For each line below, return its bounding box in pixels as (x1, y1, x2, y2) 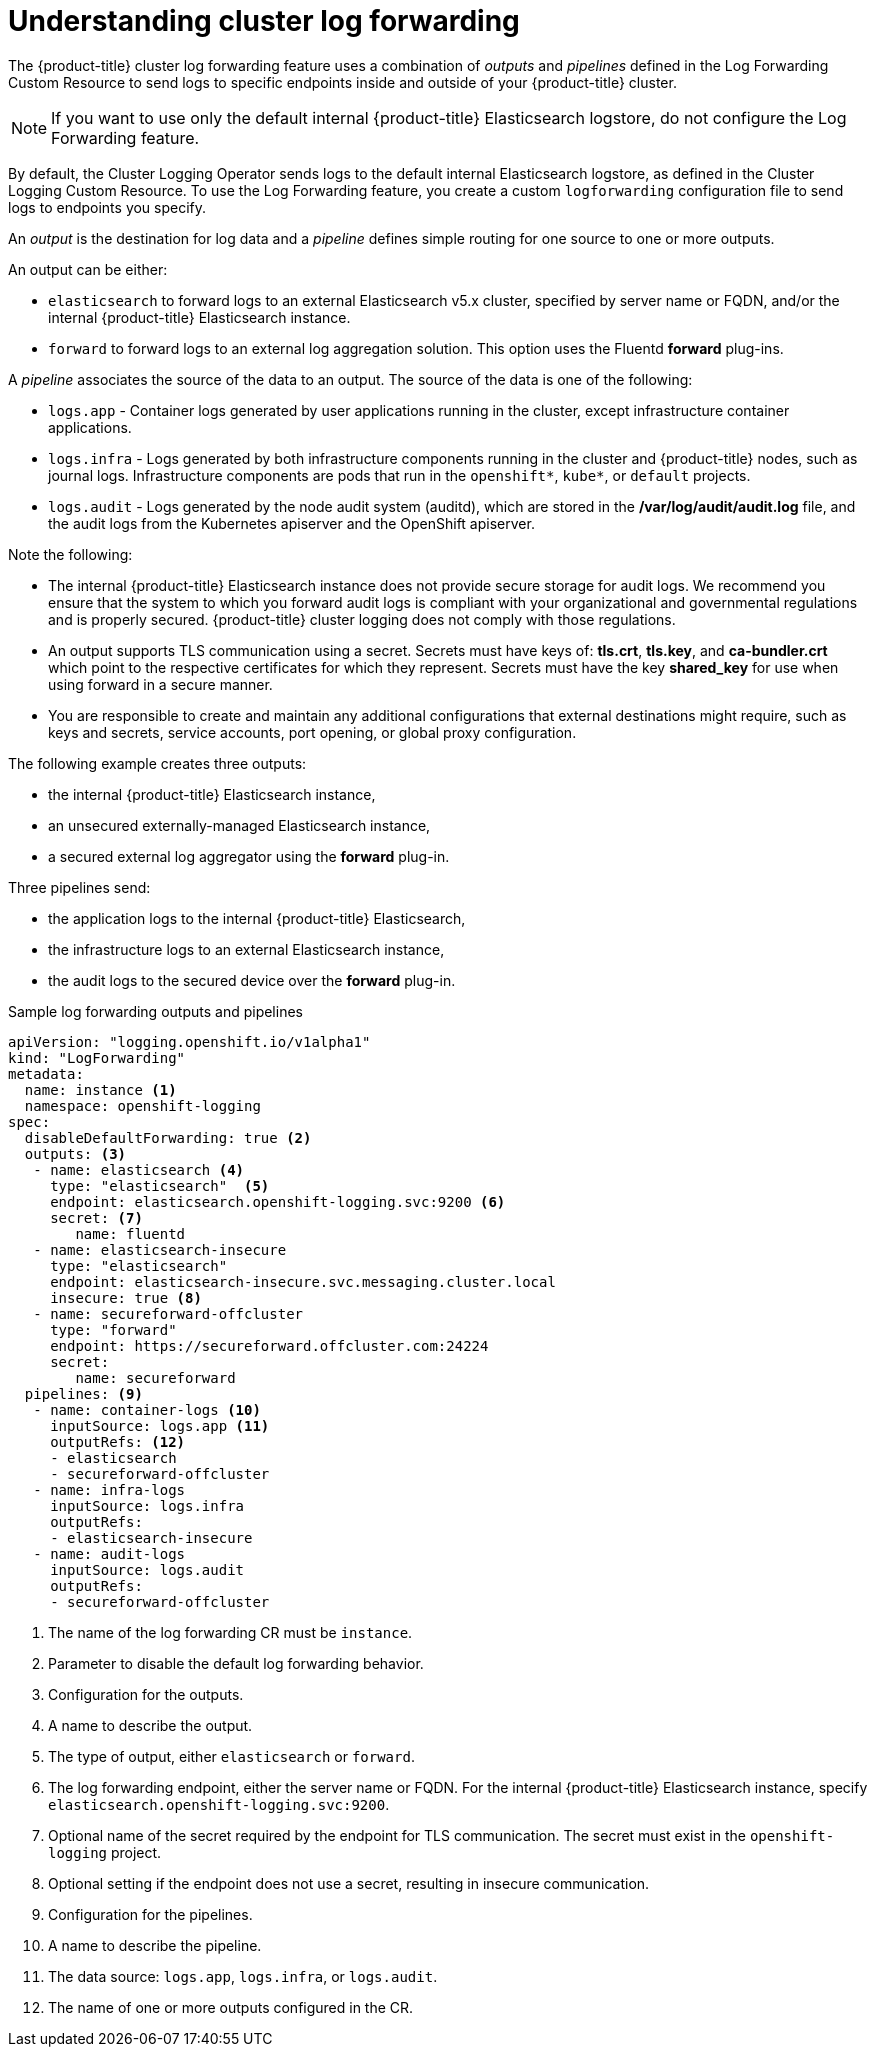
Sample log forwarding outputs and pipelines (8, 1002, 303, 1020)
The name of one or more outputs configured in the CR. (48, 1998, 414, 2016)
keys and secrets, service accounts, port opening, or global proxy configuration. (48, 723, 577, 741)
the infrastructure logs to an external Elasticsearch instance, (48, 940, 445, 958)
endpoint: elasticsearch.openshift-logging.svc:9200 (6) (50, 1193, 506, 1210)
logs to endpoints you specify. (8, 198, 207, 216)
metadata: (8, 1065, 84, 1082)
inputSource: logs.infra (50, 1497, 245, 1514)
